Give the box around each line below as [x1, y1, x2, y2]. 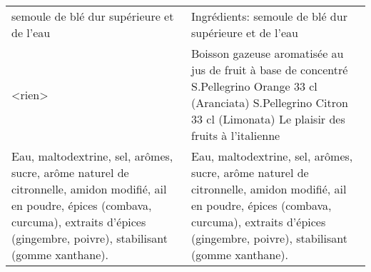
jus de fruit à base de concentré [191, 61, 348, 78]
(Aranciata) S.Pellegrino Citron [191, 94, 348, 111]
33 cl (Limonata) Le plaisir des [191, 111, 345, 127]
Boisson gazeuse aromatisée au [191, 45, 344, 61]
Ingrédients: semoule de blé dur [191, 8, 347, 24]
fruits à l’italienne [191, 127, 280, 143]
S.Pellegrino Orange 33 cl [191, 78, 317, 94]
